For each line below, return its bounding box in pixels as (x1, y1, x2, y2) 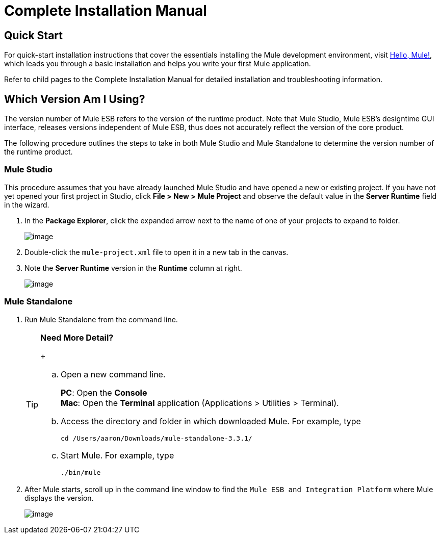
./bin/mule (61, 468, 101, 476)
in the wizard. (4, 200, 49, 209)
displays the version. (24, 493, 94, 502)
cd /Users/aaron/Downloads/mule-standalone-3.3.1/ (61, 434, 252, 442)
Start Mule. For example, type (61, 450, 174, 460)
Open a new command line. (61, 369, 166, 379)
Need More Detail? (40, 332, 114, 343)
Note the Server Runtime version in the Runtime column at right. (24, 263, 242, 272)
